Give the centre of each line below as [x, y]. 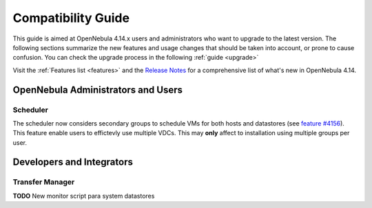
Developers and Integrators [73, 162]
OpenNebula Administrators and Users [97, 90]
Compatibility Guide [71, 18]
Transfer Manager [44, 182]
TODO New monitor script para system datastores [84, 196]
